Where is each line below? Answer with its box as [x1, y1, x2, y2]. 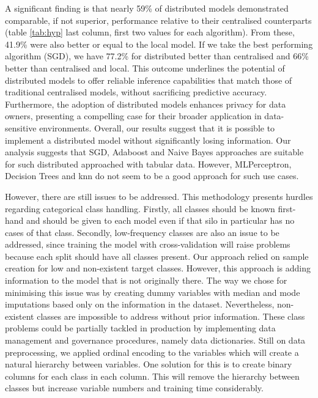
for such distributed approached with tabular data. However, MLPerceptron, [5, 157, 292, 170]
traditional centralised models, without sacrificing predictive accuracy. [5, 86, 267, 98]
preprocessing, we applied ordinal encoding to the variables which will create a [5, 345, 299, 358]
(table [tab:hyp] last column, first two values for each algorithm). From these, [5, 26, 295, 39]
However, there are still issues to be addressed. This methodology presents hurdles [5, 190, 313, 202]
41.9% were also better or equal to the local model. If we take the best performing [5, 37, 313, 50]
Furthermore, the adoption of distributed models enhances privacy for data [5, 97, 286, 110]
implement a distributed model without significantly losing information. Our [5, 133, 291, 146]
